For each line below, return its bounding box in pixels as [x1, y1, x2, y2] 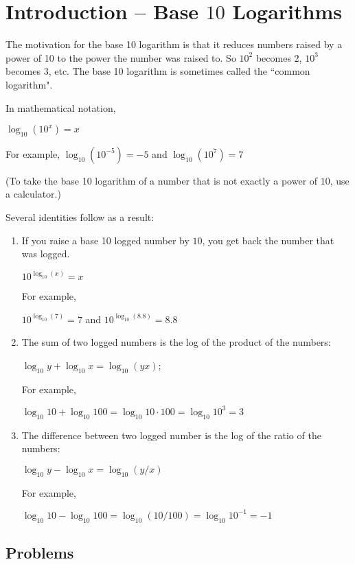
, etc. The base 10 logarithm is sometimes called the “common [48, 64, 310, 78]
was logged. [21, 246, 70, 261]
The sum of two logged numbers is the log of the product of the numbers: [21, 335, 331, 349]
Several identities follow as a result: [5, 210, 154, 224]
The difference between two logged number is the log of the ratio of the [21, 427, 321, 442]
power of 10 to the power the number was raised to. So [5, 50, 236, 64]
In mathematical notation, [5, 100, 116, 115]
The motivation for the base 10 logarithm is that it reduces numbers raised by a [5, 37, 343, 51]
